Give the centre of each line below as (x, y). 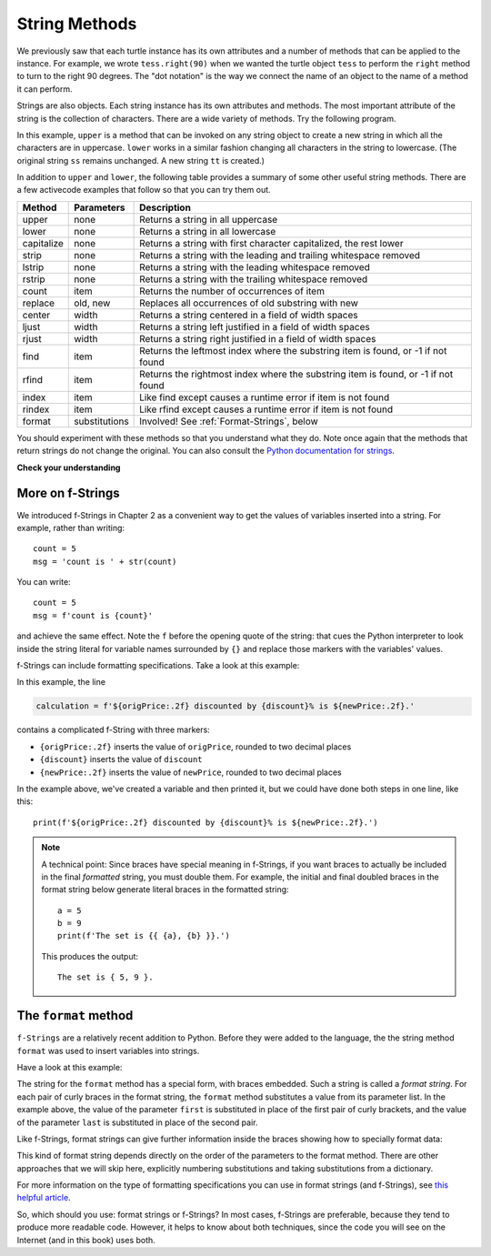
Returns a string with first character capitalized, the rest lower (271, 243)
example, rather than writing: (71, 528)
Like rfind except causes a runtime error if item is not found (266, 409)
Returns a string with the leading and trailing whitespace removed (280, 255)
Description (165, 207)
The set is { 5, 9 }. (105, 977)
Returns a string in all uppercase (209, 219)
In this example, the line (61, 682)
